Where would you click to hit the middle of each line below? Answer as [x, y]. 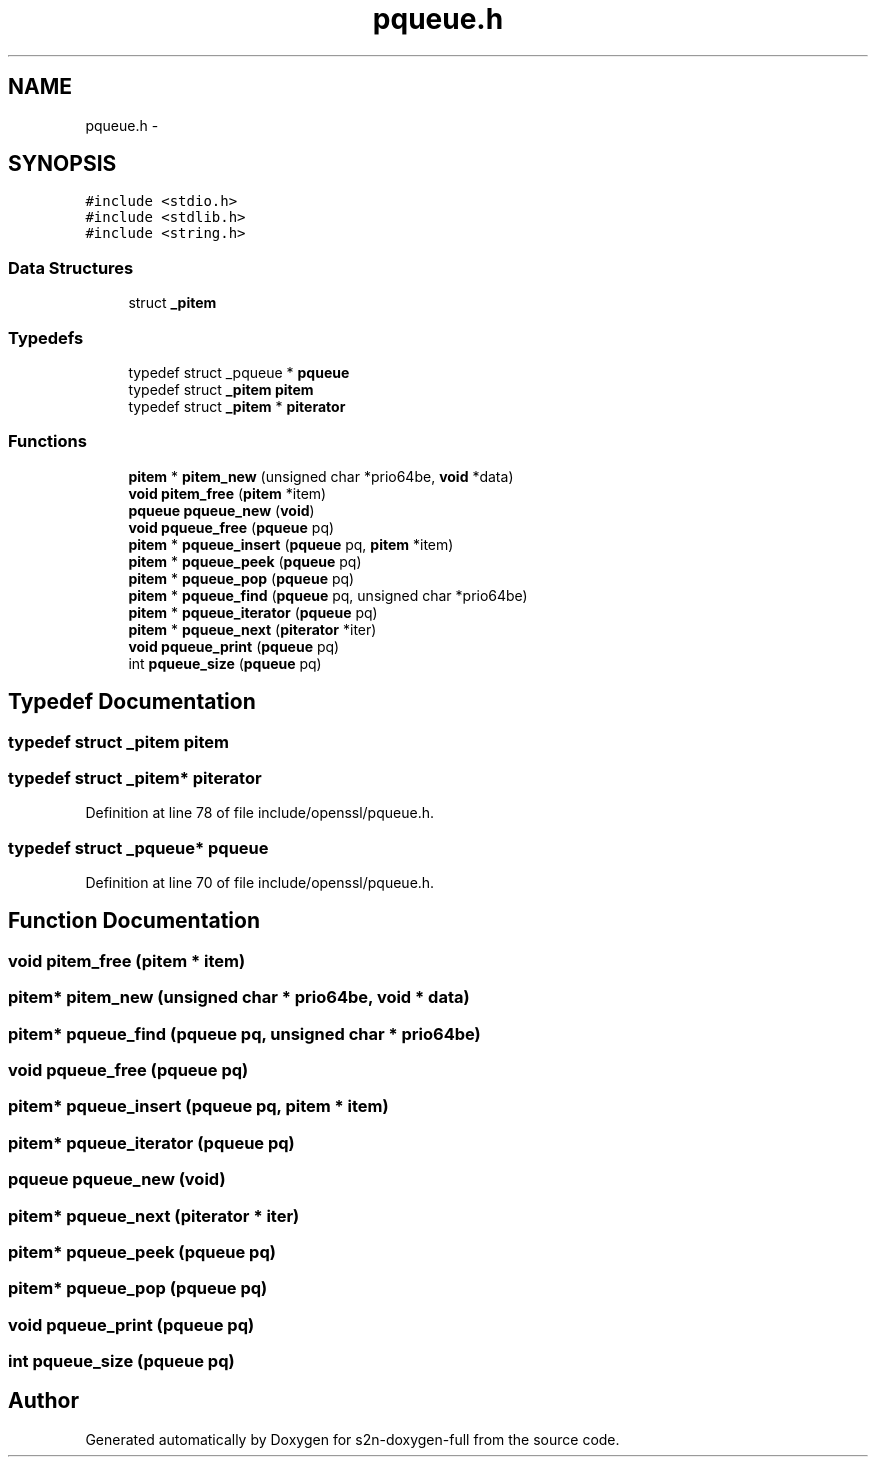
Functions [47, 441]
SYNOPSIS [62, 164]
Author [43, 1401]
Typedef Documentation [132, 702]
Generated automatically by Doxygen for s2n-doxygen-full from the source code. [352, 1439]
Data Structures [71, 267]
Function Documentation [134, 921]
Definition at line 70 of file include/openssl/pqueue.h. [260, 883]
